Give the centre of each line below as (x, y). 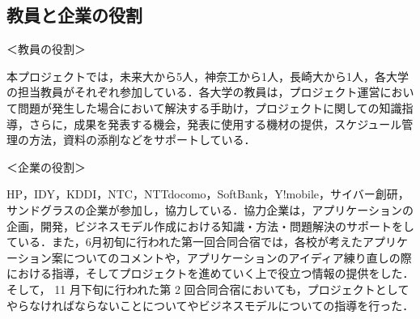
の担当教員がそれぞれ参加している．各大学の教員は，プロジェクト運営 (193, 92)
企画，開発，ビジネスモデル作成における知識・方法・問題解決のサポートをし (210, 225)
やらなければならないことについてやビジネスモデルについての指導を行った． (210, 305)
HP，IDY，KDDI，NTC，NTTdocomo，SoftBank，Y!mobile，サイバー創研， (208, 194)
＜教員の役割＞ (46, 49)
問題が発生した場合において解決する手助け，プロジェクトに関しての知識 (210, 107)
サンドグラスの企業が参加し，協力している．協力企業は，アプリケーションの (210, 209)
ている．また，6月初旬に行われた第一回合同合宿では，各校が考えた (185, 242)
